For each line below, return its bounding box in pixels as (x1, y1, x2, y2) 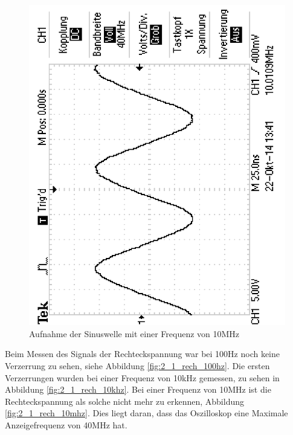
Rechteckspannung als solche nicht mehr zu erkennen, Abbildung (5, 395, 245, 407)
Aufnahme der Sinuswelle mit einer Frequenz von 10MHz (29, 327, 240, 340)
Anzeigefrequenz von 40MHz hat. (5, 418, 127, 431)
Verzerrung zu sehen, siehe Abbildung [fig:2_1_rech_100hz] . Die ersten (5, 359, 270, 372)
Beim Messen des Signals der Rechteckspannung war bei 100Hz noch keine (5, 347, 280, 360)
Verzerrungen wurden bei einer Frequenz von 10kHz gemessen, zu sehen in (5, 371, 280, 384)
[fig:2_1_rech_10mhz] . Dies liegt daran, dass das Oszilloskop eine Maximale (5, 407, 288, 419)
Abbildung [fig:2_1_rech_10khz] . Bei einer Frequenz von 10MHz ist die (5, 383, 271, 396)
